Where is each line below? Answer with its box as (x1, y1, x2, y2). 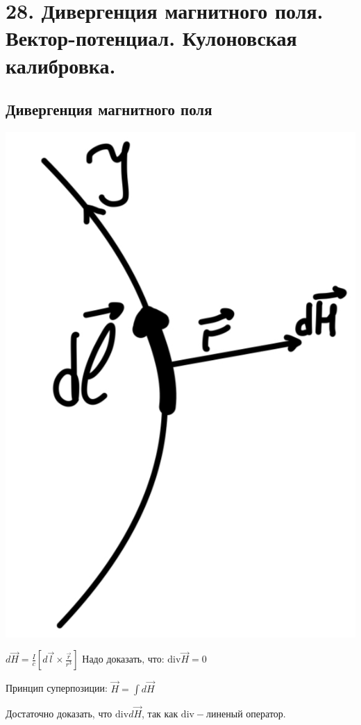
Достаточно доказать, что (6, 706, 112, 720)
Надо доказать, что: (82, 655, 165, 665)
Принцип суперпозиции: (6, 681, 108, 695)
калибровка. (6, 51, 116, 79)
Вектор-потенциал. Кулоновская (6, 24, 297, 52)
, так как (142, 706, 178, 720)
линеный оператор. (206, 706, 286, 720)
